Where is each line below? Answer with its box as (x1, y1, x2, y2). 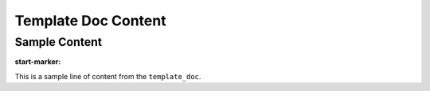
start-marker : (14, 57, 61, 66)
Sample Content (14, 35, 103, 49)
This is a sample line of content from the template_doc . (14, 71, 201, 81)
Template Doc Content (14, 12, 166, 29)
